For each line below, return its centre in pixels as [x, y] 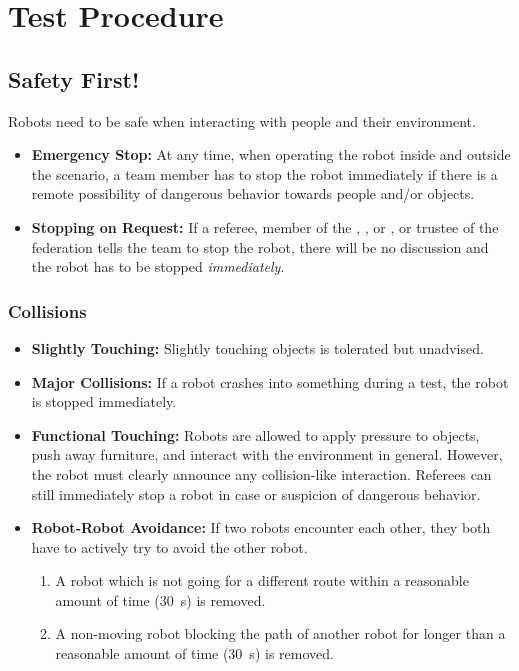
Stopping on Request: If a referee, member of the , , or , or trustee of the [265, 226]
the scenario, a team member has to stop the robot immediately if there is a [264, 173]
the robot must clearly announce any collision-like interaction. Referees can [261, 473]
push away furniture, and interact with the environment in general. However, [267, 454]
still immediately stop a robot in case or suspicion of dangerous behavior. [256, 493]
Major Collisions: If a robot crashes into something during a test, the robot [270, 381]
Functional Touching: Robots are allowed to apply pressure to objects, [255, 434]
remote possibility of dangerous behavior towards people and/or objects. [253, 193]
